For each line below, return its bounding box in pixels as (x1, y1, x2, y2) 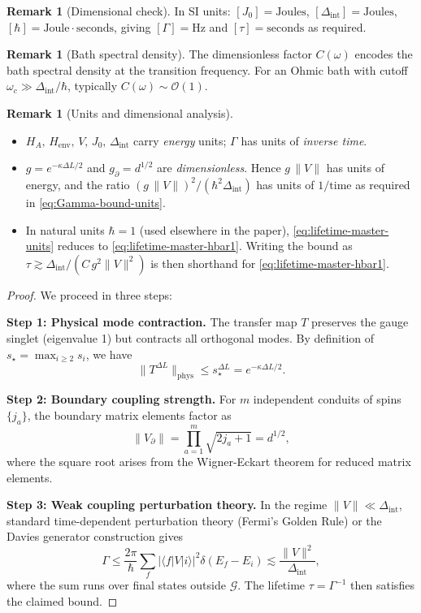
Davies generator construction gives (7, 528, 184, 545)
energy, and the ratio (25, 175, 130, 192)
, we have (85, 345, 132, 362)
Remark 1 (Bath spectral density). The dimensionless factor (7, 45, 312, 63)
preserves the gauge (311, 313, 409, 330)
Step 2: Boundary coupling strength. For (7, 391, 237, 408)
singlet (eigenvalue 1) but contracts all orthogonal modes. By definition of (7, 329, 375, 346)
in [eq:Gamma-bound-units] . (25, 193, 166, 210)
